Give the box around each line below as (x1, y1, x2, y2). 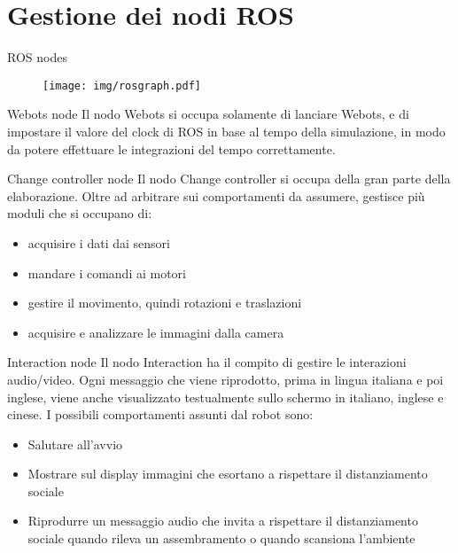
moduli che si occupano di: (7, 204, 152, 222)
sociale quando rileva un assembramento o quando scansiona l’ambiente (27, 529, 415, 548)
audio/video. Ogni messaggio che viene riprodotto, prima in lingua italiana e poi (7, 370, 444, 388)
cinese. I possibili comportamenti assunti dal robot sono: (7, 405, 314, 424)
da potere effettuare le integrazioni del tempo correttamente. (7, 139, 336, 158)
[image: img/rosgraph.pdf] (43, 79, 201, 92)
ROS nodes (7, 48, 67, 66)
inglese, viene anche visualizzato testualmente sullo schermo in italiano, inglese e (7, 387, 444, 406)
